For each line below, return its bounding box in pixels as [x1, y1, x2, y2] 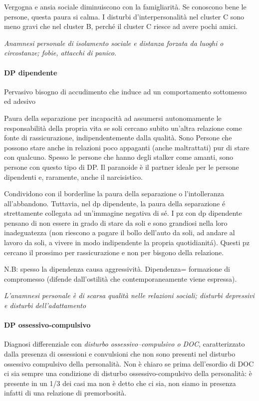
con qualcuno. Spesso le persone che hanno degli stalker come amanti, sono [4, 152, 233, 162]
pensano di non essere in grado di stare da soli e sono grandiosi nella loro [4, 217, 228, 228]
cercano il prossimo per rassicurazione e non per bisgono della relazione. [4, 247, 224, 257]
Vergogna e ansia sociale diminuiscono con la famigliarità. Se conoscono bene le [4, 1, 247, 11]
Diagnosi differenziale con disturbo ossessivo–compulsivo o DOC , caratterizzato [4, 339, 245, 349]
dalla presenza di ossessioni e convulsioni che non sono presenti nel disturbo [4, 349, 236, 359]
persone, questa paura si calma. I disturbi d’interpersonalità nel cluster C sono [4, 11, 245, 21]
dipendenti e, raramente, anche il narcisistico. [4, 171, 143, 182]
